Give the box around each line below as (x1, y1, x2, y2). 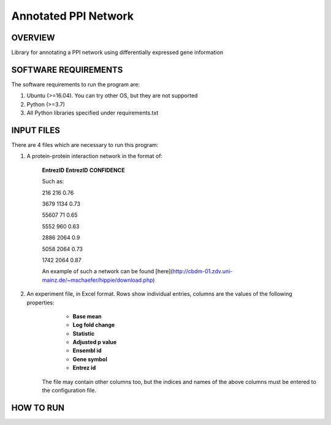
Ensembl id (72, 347, 102, 355)
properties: (26, 299, 55, 306)
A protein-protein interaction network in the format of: (26, 152, 162, 160)
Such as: (42, 178, 64, 185)
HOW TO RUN (11, 402, 64, 413)
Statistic (72, 329, 95, 337)
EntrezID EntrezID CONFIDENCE (42, 166, 125, 174)
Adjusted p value (72, 339, 117, 346)
